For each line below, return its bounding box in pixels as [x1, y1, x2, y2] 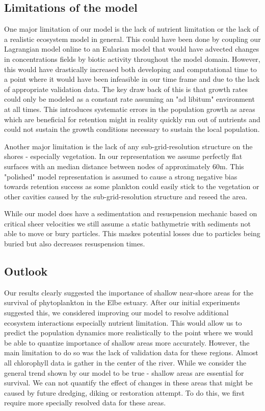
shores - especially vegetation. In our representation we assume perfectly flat [4, 151, 243, 162]
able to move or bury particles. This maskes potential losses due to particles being [4, 228, 260, 239]
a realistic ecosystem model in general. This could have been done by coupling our [4, 33, 261, 44]
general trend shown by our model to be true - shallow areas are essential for [4, 367, 244, 378]
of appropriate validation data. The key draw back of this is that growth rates [4, 83, 248, 94]
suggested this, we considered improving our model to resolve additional [4, 307, 229, 318]
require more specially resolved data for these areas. [4, 397, 166, 408]
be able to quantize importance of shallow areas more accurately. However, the [4, 337, 250, 348]
